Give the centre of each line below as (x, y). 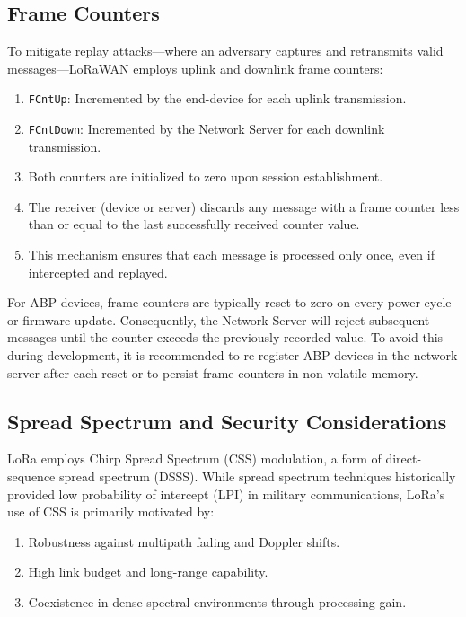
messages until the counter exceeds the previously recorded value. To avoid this (225, 337)
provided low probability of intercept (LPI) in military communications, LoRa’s (226, 494)
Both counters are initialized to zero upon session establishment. (206, 176)
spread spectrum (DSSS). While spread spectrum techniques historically (258, 476)
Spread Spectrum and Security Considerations (227, 421)
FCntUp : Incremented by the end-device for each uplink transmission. (217, 98)
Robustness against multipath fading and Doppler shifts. (184, 541)
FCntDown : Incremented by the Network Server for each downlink (207, 129)
